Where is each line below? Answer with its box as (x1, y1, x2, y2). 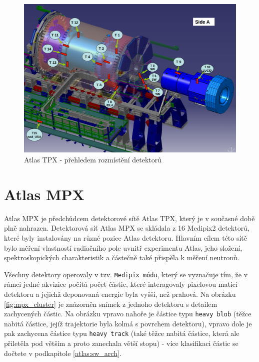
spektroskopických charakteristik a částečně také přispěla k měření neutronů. (4, 252, 239, 263)
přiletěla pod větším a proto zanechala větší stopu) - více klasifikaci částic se (4, 338, 238, 348)
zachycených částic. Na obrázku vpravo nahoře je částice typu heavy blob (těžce (4, 308, 251, 319)
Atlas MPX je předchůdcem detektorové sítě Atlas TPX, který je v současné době (4, 213, 255, 223)
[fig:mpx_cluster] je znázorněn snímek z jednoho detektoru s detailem (4, 298, 217, 309)
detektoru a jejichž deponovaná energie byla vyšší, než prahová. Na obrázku (4, 289, 236, 299)
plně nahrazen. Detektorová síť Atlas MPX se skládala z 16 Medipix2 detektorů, (4, 223, 249, 233)
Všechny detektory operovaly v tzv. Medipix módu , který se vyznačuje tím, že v (4, 269, 248, 279)
